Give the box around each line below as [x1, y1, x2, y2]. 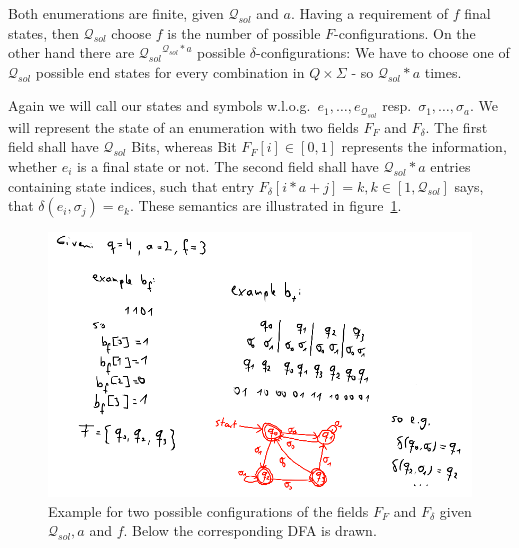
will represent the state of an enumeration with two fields [8, 116, 359, 137]
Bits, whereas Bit [131, 136, 237, 157]
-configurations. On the [334, 22, 476, 43]
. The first [425, 116, 488, 137]
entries [430, 155, 471, 176]
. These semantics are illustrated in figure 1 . [129, 195, 402, 216]
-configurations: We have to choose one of [256, 42, 510, 63]
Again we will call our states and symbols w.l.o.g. [8, 95, 311, 116]
